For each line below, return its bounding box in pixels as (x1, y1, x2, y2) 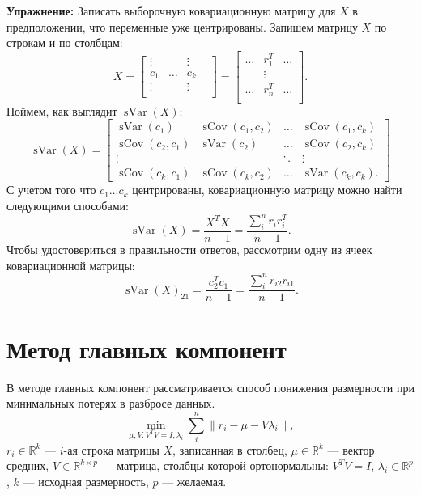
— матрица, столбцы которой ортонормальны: (101, 457, 329, 474)
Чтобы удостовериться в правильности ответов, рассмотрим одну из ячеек (6, 240, 372, 257)
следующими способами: (6, 197, 129, 214)
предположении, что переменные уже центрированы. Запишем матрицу (6, 18, 358, 35)
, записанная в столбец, (172, 441, 287, 458)
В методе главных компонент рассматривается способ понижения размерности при (6, 379, 415, 396)
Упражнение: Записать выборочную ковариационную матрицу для (6, 2, 336, 19)
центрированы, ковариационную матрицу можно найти (132, 181, 402, 198)
